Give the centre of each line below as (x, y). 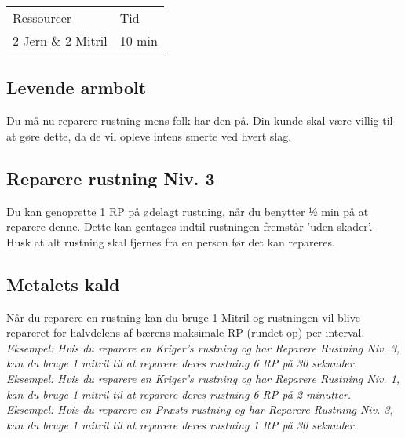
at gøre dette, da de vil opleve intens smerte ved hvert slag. (149, 135)
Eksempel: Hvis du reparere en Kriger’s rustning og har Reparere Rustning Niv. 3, (203, 347)
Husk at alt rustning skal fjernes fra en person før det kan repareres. (171, 241)
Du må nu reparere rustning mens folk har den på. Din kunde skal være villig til (200, 120)
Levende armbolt (77, 88)
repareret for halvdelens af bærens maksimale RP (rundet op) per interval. (186, 332)
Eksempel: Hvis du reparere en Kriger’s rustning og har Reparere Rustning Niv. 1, (203, 378)
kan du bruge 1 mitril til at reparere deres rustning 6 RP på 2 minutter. (179, 394)
